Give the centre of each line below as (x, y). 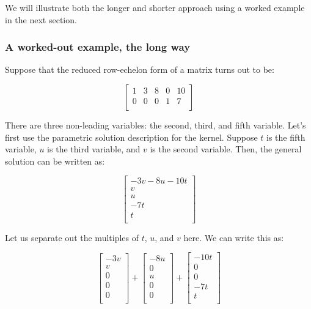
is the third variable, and (94, 149)
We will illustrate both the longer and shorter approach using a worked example (155, 7)
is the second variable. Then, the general (226, 149)
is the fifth (286, 137)
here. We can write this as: (234, 237)
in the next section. (41, 19)
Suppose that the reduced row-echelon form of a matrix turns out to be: (140, 69)
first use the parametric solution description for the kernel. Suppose (131, 137)
